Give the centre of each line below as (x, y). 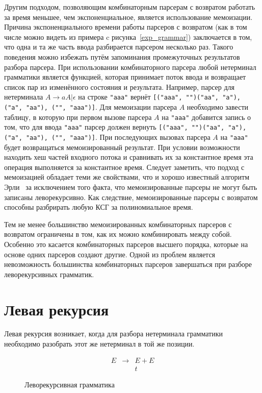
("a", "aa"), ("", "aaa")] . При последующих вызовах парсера (107, 137)
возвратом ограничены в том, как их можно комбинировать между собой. (118, 234)
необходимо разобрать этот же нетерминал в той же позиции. (99, 344)
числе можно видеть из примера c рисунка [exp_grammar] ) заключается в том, (128, 36)
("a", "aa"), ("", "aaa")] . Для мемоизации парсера (91, 107)
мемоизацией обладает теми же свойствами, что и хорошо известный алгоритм (127, 177)
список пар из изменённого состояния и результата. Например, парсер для (120, 87)
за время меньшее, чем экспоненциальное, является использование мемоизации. (128, 17)
